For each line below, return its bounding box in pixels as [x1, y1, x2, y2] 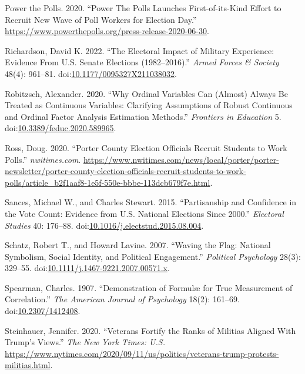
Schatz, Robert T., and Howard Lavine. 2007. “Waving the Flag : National [5, 239, 271, 251]
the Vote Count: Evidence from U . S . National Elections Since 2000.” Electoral [5, 207, 284, 219]
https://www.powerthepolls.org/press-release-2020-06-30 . [5, 25, 209, 37]
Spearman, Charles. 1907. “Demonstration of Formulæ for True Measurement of [5, 281, 293, 293]
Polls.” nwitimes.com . [5, 153, 81, 165]
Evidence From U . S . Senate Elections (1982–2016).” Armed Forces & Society [5, 56, 279, 68]
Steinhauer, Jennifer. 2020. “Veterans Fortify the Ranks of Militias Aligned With [5, 324, 296, 336]
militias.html [5, 359, 51, 371]
